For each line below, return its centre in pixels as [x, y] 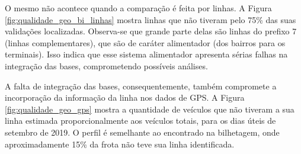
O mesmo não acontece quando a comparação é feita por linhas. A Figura [138, 8]
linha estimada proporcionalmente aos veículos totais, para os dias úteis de [140, 121]
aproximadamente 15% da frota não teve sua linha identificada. [120, 144]
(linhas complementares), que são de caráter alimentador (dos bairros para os [145, 42]
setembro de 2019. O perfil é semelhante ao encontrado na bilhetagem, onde [142, 132]
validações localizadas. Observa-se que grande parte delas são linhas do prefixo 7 [151, 31]
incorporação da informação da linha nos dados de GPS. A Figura [125, 97]
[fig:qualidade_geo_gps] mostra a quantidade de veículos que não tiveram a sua [150, 109]
